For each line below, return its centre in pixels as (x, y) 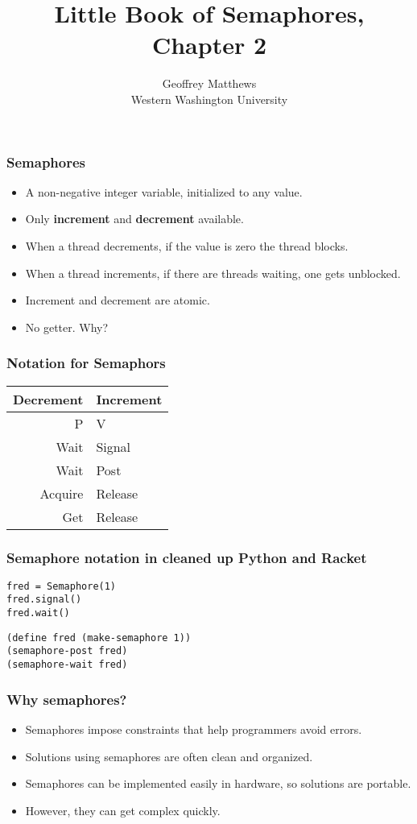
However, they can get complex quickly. (123, 810)
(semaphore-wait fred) (67, 665)
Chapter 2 (209, 45)
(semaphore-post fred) (67, 651)
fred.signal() (44, 600)
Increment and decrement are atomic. (118, 300)
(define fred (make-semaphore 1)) (99, 638)
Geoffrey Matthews (209, 83)
